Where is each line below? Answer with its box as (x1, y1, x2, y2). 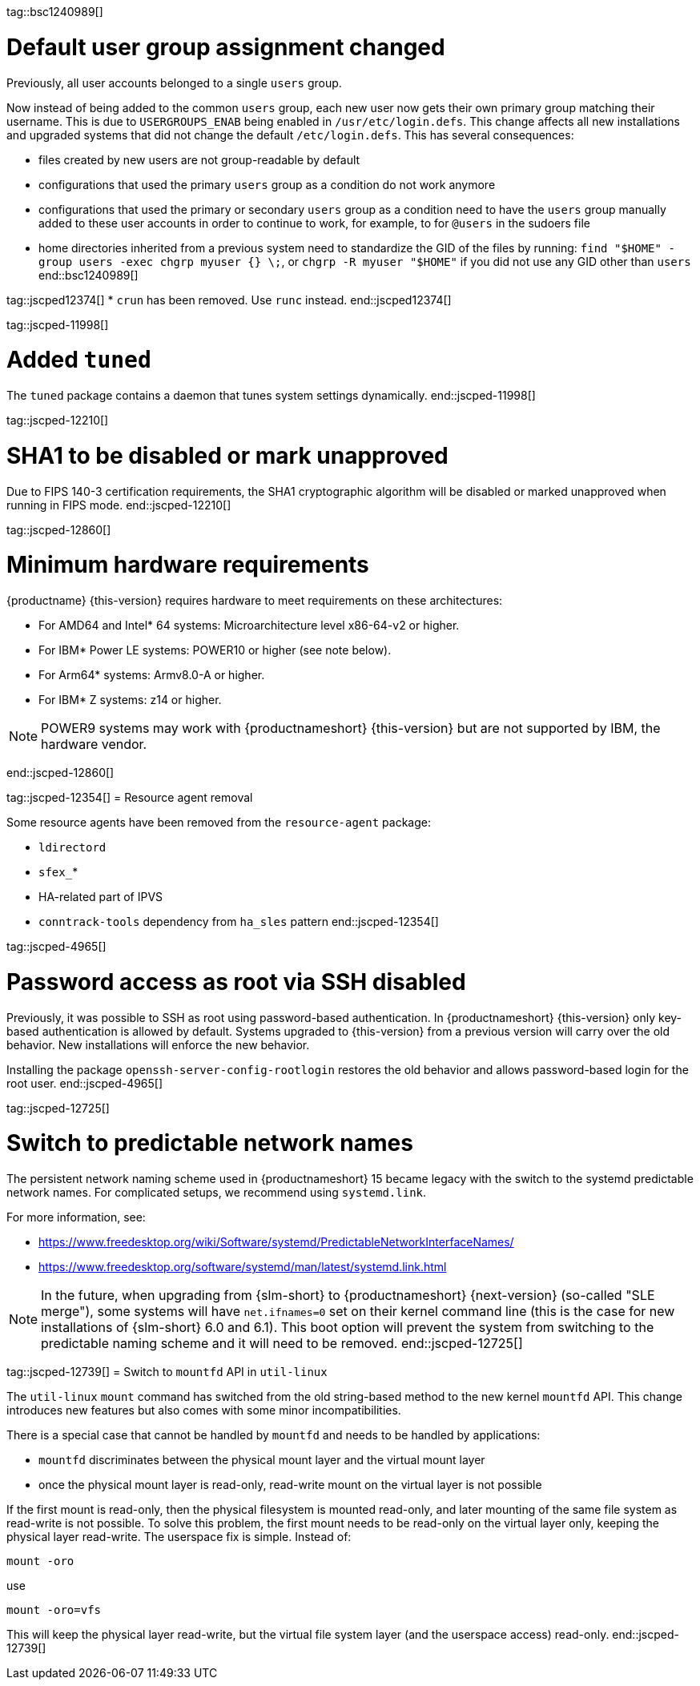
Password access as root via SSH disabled (6, 968, 466, 996)
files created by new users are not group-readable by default (38, 152, 360, 167)
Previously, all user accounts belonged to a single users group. (6, 75, 342, 90)
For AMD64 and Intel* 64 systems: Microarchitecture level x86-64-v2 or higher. (38, 618, 460, 632)
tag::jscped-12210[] (6, 413, 109, 427)
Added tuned (6, 346, 151, 374)
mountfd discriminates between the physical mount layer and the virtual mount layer (38, 1453, 485, 1467)
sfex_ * (38, 865, 78, 879)
